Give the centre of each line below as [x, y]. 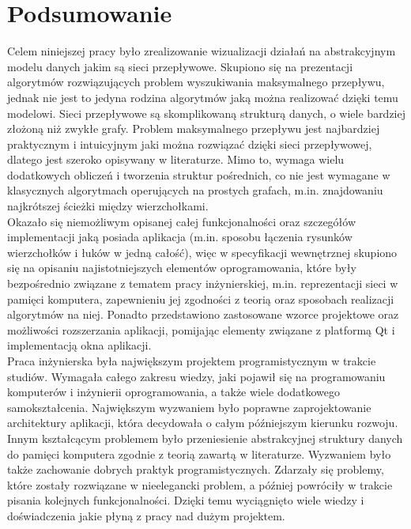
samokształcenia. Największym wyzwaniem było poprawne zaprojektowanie [189, 407]
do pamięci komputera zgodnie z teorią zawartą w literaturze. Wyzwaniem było [199, 453]
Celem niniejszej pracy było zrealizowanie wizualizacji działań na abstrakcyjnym [202, 51]
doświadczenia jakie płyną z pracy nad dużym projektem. [146, 515]
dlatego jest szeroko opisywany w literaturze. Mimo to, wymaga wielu [176, 159]
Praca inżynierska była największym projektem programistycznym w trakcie [192, 361]
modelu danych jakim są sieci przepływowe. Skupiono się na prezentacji [180, 66]
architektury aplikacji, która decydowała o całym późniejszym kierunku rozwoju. [203, 423]
